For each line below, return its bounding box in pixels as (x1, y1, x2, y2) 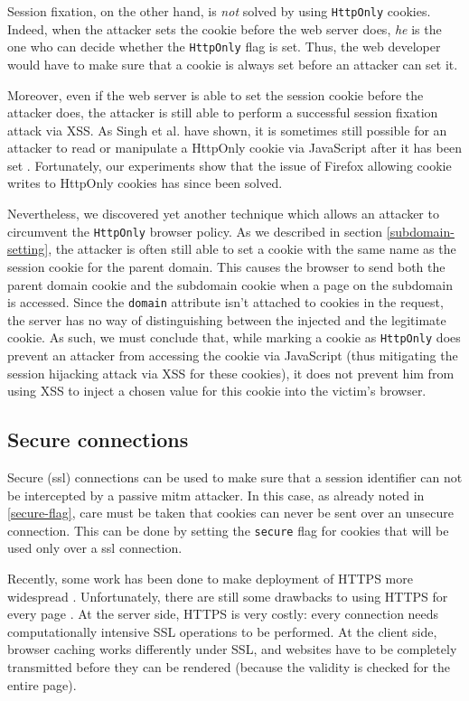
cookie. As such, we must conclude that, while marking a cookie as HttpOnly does (7, 328, 461, 347)
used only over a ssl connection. (7, 538, 183, 557)
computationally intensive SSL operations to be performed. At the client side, (7, 622, 437, 640)
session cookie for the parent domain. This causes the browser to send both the (7, 257, 446, 276)
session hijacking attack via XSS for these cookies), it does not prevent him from (7, 363, 455, 382)
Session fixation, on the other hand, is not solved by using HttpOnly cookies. (7, 2, 431, 20)
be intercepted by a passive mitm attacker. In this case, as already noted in (7, 485, 425, 504)
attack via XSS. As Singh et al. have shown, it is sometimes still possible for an (7, 120, 447, 139)
